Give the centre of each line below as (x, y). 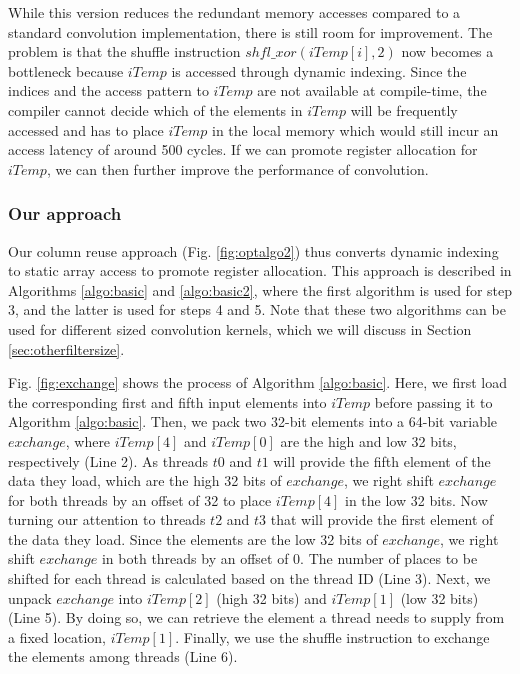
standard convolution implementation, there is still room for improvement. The (250, 31)
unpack (30, 597)
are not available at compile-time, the (372, 90)
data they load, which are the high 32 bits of (145, 480)
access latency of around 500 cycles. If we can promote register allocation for (243, 149)
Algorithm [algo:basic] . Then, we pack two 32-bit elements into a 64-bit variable (253, 421)
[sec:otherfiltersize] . (66, 348)
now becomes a (447, 51)
